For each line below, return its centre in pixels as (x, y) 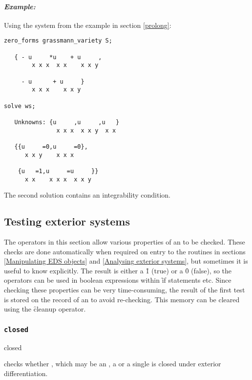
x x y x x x (49, 155)
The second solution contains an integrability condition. (87, 195)
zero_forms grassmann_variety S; (58, 41)
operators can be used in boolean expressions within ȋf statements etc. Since (118, 280)
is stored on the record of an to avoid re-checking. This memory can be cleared (122, 299)
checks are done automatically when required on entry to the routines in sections (125, 251)
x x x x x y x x (86, 130)
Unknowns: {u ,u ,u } (67, 122)
